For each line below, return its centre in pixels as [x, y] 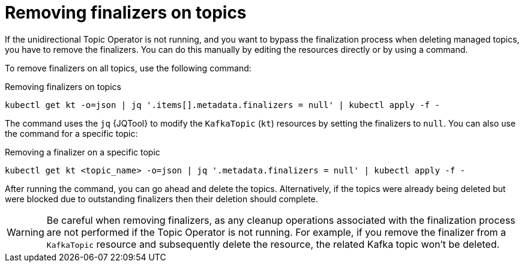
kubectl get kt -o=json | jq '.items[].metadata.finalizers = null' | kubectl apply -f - [222, 105]
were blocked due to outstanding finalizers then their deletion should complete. [161, 199]
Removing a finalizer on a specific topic [83, 152]
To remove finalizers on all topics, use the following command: [128, 68]
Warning [26, 232]
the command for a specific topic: [71, 133]
